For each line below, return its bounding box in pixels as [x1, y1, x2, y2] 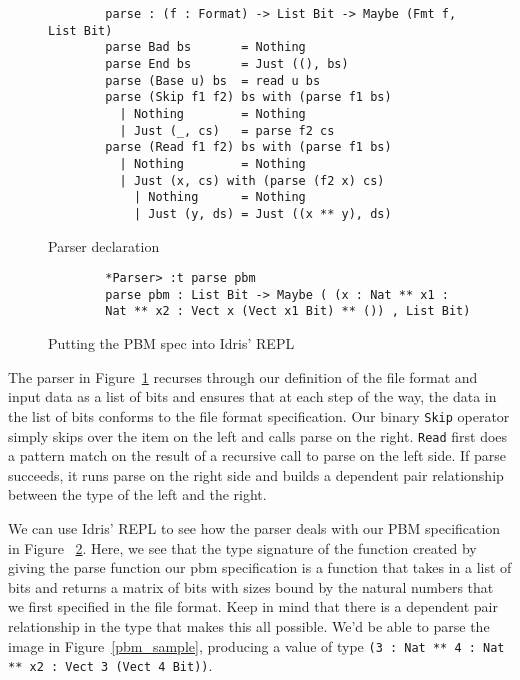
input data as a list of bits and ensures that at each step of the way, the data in [8, 386, 497, 407]
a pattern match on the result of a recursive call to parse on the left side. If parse [8, 445, 506, 466]
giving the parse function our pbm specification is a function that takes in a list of [8, 557, 512, 578]
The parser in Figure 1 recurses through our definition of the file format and [8, 366, 478, 387]
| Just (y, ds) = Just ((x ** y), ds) [133, 206, 392, 221]
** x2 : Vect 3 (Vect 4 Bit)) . [8, 655, 213, 676]
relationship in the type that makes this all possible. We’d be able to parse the [8, 615, 490, 636]
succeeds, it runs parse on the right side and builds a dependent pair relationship [8, 464, 504, 485]
